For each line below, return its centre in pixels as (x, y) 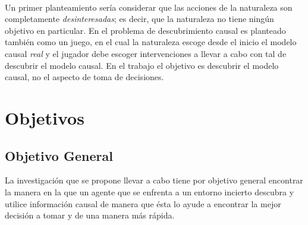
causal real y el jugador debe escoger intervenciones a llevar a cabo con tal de (146, 53)
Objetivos (45, 117)
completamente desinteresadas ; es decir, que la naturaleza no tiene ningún (139, 19)
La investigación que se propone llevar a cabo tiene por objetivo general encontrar (154, 180)
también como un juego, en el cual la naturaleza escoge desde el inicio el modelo (151, 42)
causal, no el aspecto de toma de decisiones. (84, 77)
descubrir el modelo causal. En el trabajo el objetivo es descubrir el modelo (142, 65)
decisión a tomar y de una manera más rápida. (90, 215)
